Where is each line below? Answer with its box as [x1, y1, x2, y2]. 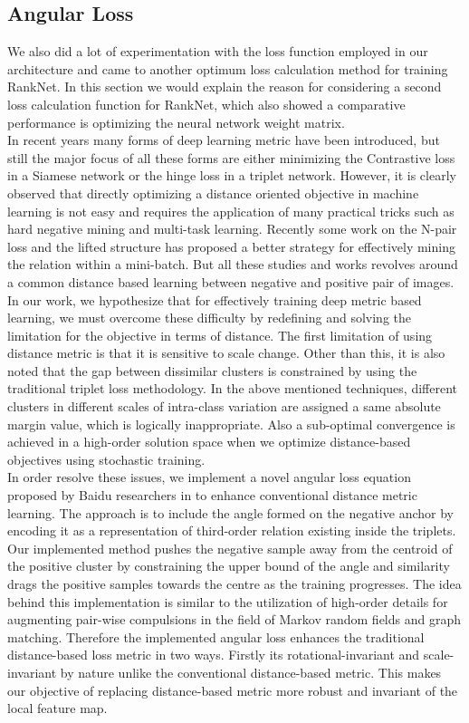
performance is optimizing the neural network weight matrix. [7, 112, 345, 131]
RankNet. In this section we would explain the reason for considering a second [7, 77, 442, 96]
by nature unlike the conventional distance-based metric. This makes [60, 662, 442, 681]
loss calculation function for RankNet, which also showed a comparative [7, 94, 406, 113]
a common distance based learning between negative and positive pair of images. [7, 272, 455, 291]
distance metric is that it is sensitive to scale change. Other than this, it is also [7, 343, 445, 362]
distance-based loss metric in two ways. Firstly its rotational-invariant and [7, 645, 420, 664]
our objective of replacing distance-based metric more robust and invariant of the [7, 680, 458, 699]
